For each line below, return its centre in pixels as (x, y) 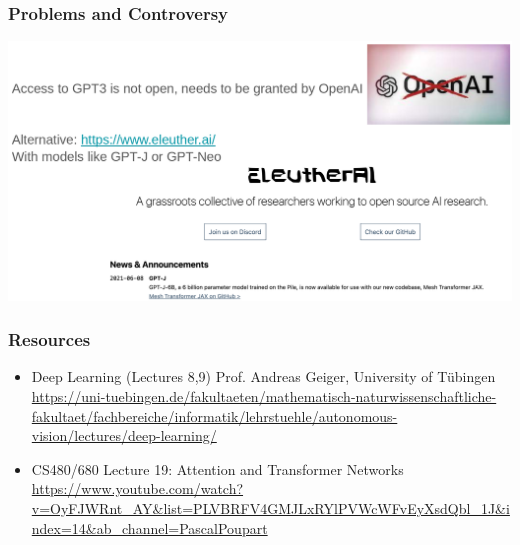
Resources (49, 339)
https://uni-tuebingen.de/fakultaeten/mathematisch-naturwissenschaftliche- (264, 396)
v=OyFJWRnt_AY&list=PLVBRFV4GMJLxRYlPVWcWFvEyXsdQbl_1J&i (270, 507)
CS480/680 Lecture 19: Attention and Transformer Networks (217, 468)
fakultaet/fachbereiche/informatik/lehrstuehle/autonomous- (214, 415)
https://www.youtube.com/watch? (137, 488)
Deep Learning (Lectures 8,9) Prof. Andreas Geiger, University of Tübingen (263, 376)
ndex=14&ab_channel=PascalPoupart (149, 527)
